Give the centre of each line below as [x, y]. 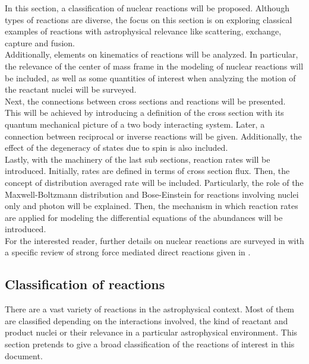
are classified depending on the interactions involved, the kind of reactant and [146, 320]
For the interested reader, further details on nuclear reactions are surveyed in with [154, 240]
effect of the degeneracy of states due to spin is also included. [116, 148]
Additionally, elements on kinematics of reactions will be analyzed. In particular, [152, 54]
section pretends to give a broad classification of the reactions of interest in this [150, 344]
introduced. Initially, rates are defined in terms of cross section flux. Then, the [147, 171]
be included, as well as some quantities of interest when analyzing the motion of [150, 77]
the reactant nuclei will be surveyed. [71, 89]
